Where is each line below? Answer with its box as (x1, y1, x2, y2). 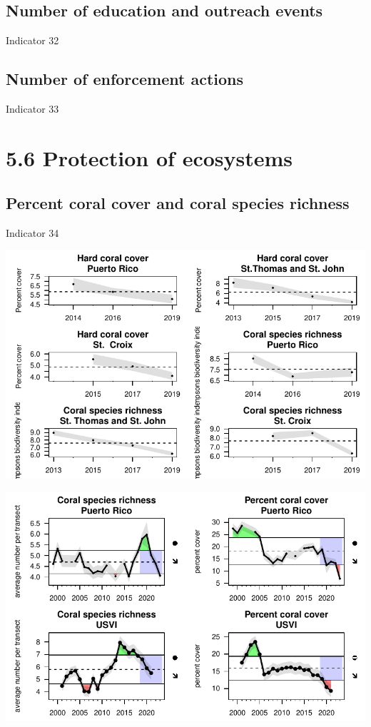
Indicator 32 (6, 33, 59, 48)
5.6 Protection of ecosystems (6, 143, 293, 172)
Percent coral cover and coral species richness (6, 192, 350, 214)
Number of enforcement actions (6, 68, 244, 90)
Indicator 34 (6, 225, 59, 240)
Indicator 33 (6, 101, 59, 116)
